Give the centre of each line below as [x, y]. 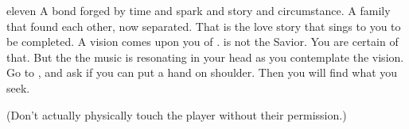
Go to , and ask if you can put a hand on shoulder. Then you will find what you [202, 72]
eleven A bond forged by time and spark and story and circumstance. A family [199, 10]
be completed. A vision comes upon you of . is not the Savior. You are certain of [203, 42]
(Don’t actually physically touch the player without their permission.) [177, 114]
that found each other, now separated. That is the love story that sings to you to [204, 26]
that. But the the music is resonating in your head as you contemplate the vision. [205, 57]
